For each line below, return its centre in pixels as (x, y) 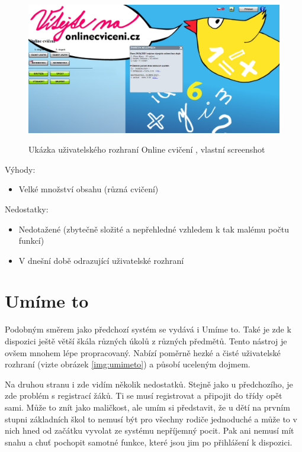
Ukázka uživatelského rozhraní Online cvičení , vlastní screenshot (147, 149)
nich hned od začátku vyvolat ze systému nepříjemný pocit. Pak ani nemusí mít (150, 430)
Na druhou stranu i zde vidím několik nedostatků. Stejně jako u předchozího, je (149, 384)
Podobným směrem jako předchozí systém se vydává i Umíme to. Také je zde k (148, 329)
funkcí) (31, 240)
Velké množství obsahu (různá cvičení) (89, 189)
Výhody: (20, 169)
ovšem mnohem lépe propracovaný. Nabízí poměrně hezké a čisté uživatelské (143, 352)
